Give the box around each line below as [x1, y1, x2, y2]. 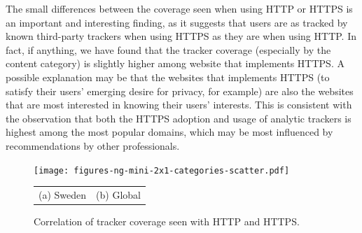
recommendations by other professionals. [6, 138, 180, 153]
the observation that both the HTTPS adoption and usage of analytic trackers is [6, 111, 351, 125]
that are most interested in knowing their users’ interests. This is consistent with [6, 97, 352, 112]
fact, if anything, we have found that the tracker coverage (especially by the [6, 42, 331, 57]
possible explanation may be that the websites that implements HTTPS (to [6, 69, 330, 84]
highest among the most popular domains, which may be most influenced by [6, 125, 333, 139]
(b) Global [96, 187, 141, 202]
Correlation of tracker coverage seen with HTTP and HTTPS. [34, 214, 300, 229]
